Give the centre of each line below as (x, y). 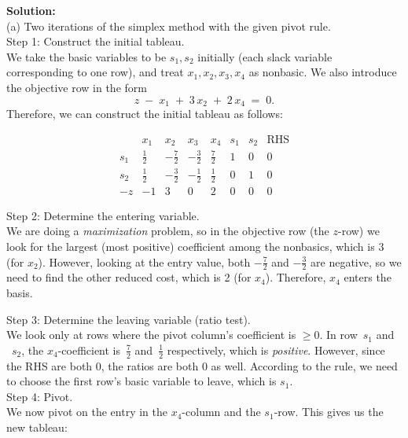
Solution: (31, 10)
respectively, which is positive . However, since (276, 350)
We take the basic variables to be (86, 56)
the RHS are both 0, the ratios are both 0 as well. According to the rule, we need (202, 365)
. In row (338, 335)
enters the (368, 277)
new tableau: (37, 427)
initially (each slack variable (265, 56)
